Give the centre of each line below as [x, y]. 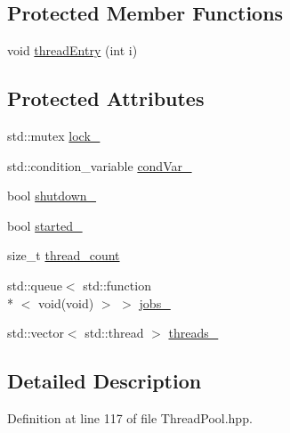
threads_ [193, 333]
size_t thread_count [64, 255]
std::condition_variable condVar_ [100, 165]
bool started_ [45, 225]
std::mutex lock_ [54, 135]
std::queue [35, 285]
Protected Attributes [106, 98]
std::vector [36, 333]
